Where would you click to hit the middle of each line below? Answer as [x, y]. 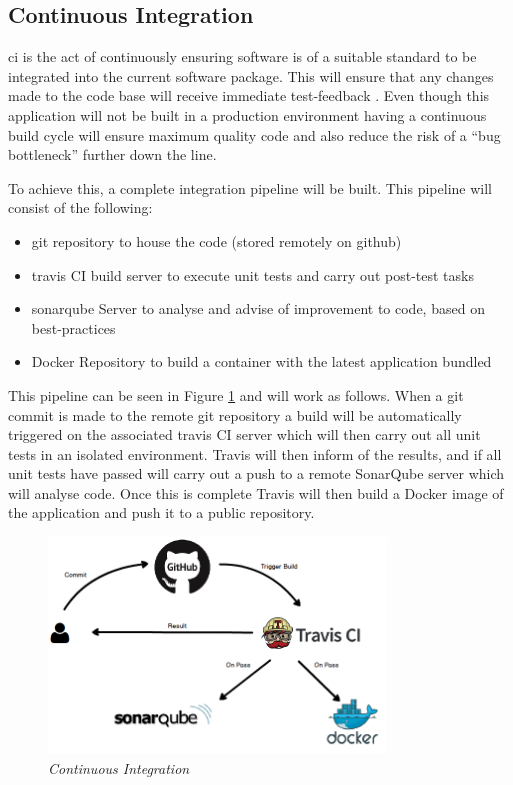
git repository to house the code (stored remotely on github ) [216, 240]
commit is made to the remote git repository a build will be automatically [235, 414]
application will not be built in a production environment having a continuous [247, 114]
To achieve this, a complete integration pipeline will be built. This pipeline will [250, 187]
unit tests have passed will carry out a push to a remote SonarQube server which [256, 473]
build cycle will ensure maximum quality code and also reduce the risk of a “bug [254, 134]
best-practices [73, 327]
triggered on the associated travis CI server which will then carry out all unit [244, 434]
